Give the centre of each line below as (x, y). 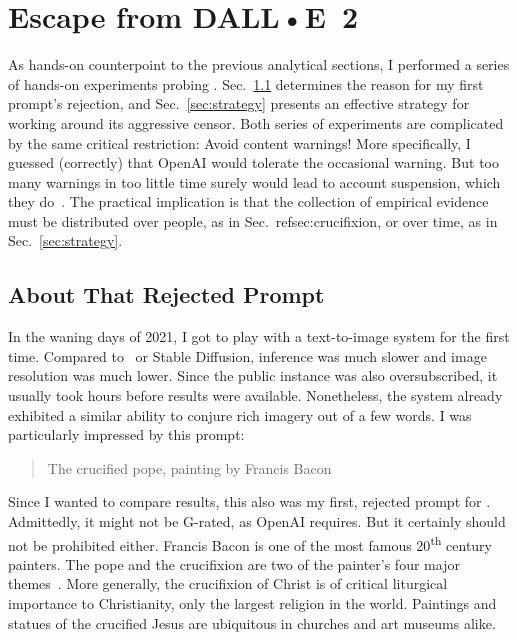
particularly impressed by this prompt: (126, 434)
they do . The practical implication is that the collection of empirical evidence (248, 201)
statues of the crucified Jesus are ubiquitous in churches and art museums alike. (252, 622)
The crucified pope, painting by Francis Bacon (189, 467)
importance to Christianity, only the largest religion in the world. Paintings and (252, 603)
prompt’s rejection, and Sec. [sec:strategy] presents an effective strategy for (239, 103)
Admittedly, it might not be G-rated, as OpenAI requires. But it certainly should (257, 521)
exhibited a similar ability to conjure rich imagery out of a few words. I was (240, 414)
